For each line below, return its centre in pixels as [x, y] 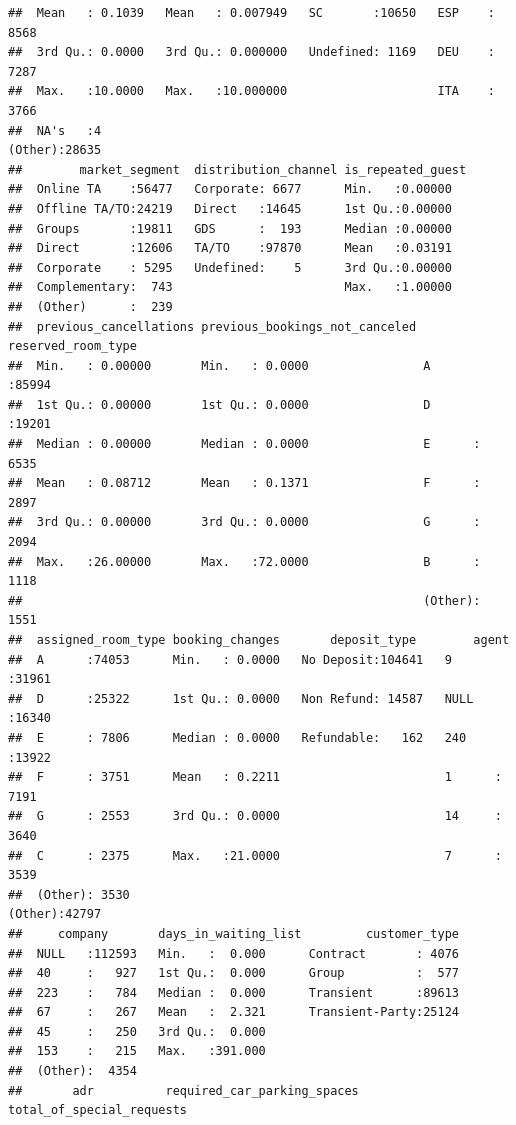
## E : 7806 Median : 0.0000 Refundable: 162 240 [237, 737]
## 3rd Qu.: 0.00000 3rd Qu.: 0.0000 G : [244, 522]
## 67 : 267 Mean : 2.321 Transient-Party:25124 [234, 1012]
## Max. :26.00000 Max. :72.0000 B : [244, 561]
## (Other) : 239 [90, 306]
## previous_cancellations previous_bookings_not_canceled [212, 326]
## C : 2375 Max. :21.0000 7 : [255, 855]
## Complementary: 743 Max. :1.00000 [230, 287]
